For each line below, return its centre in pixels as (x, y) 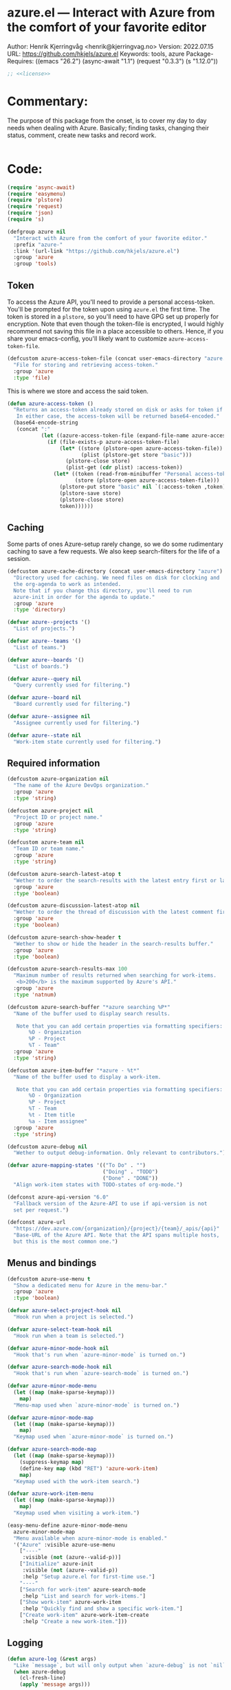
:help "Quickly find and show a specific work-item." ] (103, 1609)
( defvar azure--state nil (44, 735)
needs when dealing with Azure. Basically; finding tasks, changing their (108, 128)
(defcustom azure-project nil (51, 811)
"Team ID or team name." (49, 849)
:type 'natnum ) (35, 995)
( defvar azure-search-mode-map (52, 1449)
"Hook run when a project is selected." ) (74, 1317)
